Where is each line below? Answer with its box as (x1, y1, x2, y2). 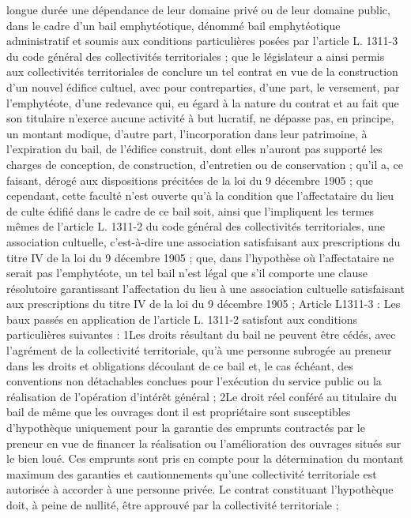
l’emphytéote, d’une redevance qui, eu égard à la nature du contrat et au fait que (6, 94, 399, 111)
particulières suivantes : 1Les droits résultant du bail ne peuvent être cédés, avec (6, 326, 396, 343)
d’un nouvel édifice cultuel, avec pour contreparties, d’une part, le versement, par (6, 78, 400, 95)
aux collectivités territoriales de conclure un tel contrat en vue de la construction (6, 63, 398, 80)
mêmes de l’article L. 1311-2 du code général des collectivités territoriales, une (6, 218, 385, 235)
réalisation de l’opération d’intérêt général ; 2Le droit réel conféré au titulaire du (6, 388, 398, 404)
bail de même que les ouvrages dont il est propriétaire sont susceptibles (6, 404, 351, 420)
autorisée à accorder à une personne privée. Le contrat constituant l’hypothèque (6, 481, 394, 497)
